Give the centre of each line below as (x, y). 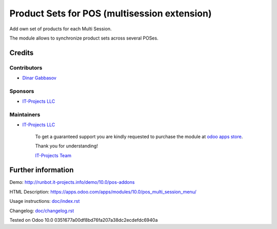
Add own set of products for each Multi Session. (61, 29)
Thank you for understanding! (67, 146)
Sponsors (22, 91)
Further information (42, 170)
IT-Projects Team (53, 155)
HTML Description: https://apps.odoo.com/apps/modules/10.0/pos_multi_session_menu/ (103, 192)
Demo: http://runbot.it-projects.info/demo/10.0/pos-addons (72, 182)
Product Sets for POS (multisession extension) (111, 13)
